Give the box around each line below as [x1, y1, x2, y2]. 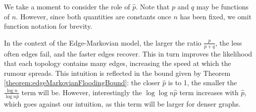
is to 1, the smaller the [168, 77, 237, 88]
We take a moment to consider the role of [4, 1, 130, 11]
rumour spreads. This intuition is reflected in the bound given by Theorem [4, 67, 231, 78]
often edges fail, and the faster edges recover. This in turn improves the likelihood [4, 48, 253, 58]
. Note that [136, 1, 170, 11]
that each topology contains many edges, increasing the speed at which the [4, 58, 231, 68]
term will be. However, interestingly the [21, 87, 142, 97]
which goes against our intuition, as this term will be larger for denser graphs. [4, 98, 241, 109]
